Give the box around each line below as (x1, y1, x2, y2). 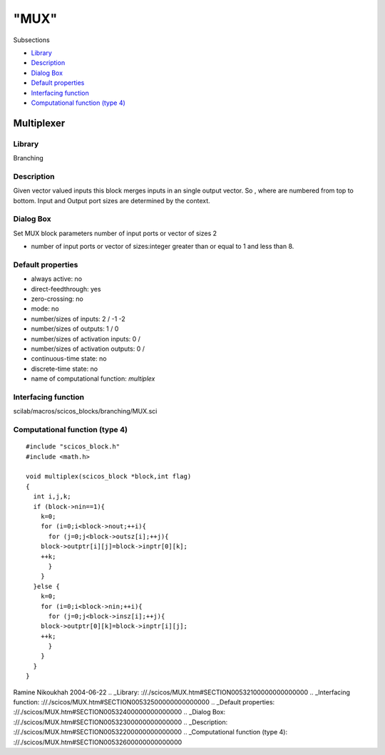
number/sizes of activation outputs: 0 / (31, 344, 145, 353)
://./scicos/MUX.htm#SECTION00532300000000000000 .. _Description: (13, 717, 228, 726)
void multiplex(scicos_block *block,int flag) (26, 473, 192, 481)
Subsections (13, 36, 50, 44)
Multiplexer (13, 117, 66, 129)
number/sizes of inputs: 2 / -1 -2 (31, 314, 126, 323)
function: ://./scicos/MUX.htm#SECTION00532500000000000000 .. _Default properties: (13, 698, 275, 707)
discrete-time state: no (31, 364, 98, 373)
